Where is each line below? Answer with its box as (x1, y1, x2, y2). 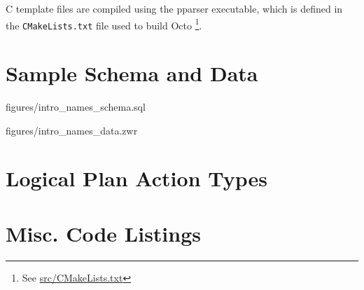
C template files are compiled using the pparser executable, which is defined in (6, 1, 343, 15)
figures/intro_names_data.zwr (6, 123, 138, 137)
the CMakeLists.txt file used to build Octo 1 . (6, 15, 202, 32)
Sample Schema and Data (6, 59, 258, 88)
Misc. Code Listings (6, 219, 201, 247)
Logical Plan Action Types (6, 164, 267, 193)
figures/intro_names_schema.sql (6, 99, 146, 114)
